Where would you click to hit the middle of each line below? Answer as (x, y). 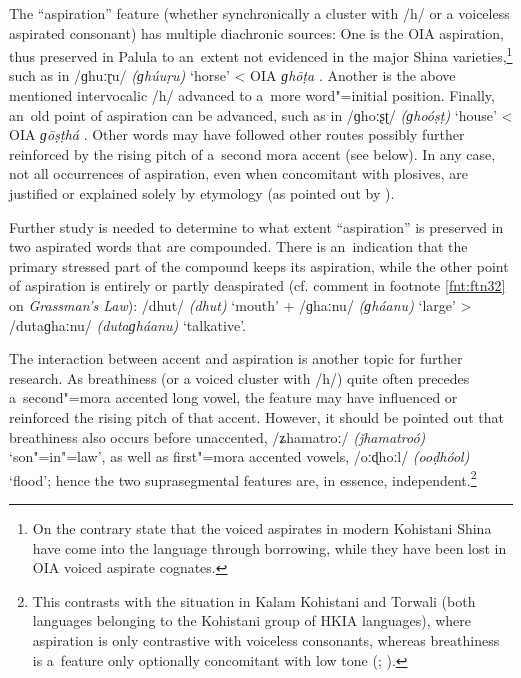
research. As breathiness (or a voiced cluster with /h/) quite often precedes (239, 377)
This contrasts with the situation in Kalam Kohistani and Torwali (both (254, 600)
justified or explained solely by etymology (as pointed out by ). (202, 193)
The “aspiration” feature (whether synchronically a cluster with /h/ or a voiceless (259, 13)
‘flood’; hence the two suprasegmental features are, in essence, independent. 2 (243, 478)
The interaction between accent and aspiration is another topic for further (236, 358)
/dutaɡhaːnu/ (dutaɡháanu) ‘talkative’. (127, 324)
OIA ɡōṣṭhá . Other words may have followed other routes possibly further (237, 134)
